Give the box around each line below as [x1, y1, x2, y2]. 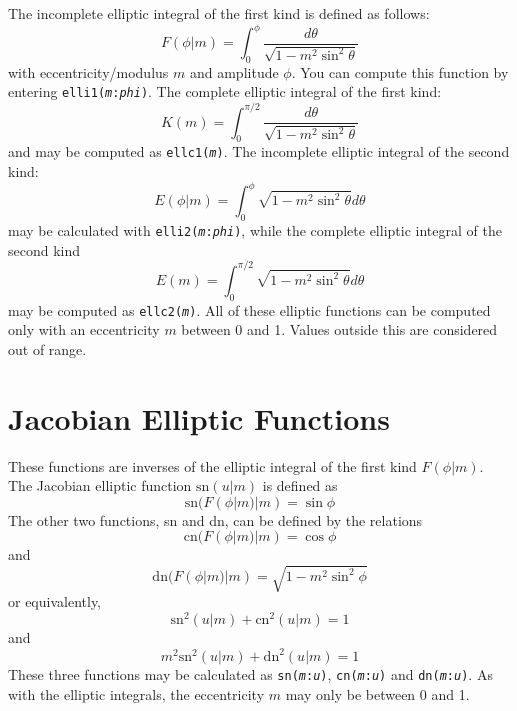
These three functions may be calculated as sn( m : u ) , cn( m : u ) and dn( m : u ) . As [8, 664, 493, 685]
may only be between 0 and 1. [285, 683, 470, 704]
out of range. [8, 338, 87, 359]
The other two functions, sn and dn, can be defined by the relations [8, 509, 423, 530]
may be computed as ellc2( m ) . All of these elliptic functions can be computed [8, 299, 491, 320]
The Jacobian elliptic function [8, 475, 192, 496]
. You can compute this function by [291, 61, 509, 82]
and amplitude [189, 61, 279, 82]
